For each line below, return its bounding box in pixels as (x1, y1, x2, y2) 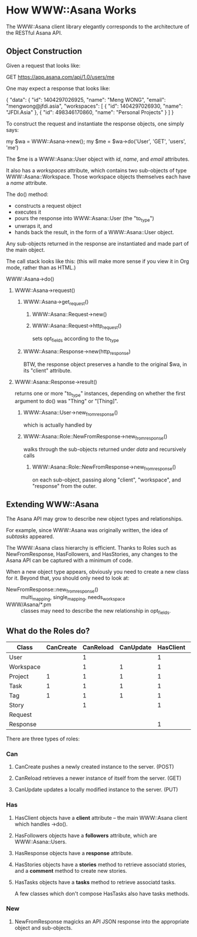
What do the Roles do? (6, 626, 90, 636)
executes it (14, 208, 42, 215)
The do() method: (6, 191, 49, 198)
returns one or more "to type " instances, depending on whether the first (14, 390, 186, 398)
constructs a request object (14, 202, 81, 209)
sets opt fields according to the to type (32, 335, 119, 343)
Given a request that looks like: (6, 62, 81, 69)
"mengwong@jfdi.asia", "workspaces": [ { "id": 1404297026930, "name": (6, 102, 183, 109)
